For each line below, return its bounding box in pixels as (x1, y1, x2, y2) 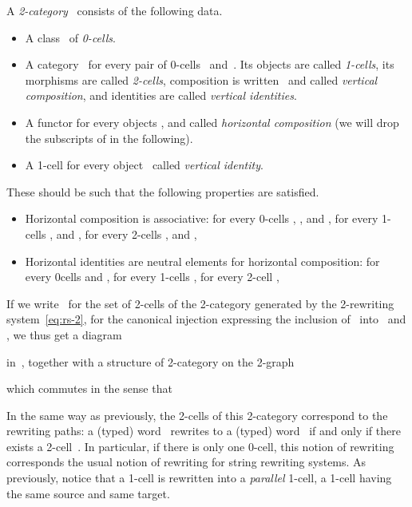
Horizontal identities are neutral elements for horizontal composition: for (25, 252, 380, 269)
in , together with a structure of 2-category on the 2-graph (6, 353, 295, 370)
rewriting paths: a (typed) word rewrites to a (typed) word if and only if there (6, 422, 401, 439)
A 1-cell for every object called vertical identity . (25, 156, 263, 173)
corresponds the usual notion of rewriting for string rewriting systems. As (6, 454, 366, 470)
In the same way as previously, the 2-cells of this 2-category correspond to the (6, 406, 388, 423)
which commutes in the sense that (6, 380, 172, 397)
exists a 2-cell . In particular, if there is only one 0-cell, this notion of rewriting (6, 438, 394, 454)
